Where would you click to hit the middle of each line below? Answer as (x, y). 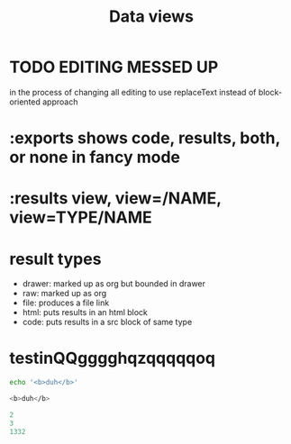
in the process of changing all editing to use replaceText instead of (133, 92)
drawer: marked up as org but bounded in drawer (114, 284)
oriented (25, 102)
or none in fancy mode (95, 157)
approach (60, 102)
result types (55, 259)
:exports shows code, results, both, (145, 138)
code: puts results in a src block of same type (107, 322)
